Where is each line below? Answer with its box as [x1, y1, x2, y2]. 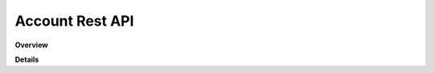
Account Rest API [14, 12, 134, 30]
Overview [14, 40, 48, 50]
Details [14, 55, 39, 64]
